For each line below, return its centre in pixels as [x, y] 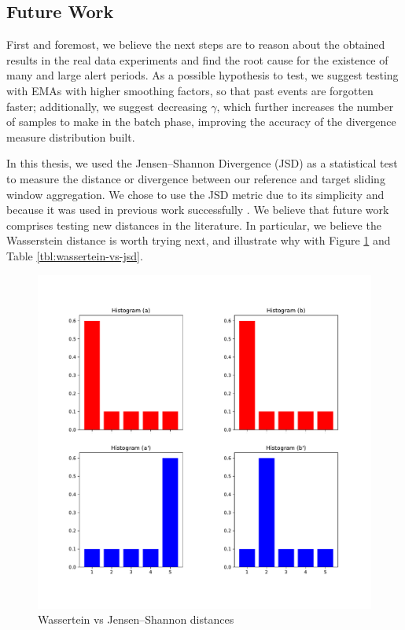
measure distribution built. [71, 136]
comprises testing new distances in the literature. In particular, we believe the [194, 225]
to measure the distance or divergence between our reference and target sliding [196, 178]
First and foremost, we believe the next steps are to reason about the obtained [196, 44]
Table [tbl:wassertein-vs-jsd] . [75, 255]
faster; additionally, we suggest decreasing [107, 106]
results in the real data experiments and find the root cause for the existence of [197, 59]
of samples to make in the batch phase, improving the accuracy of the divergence [201, 122]
